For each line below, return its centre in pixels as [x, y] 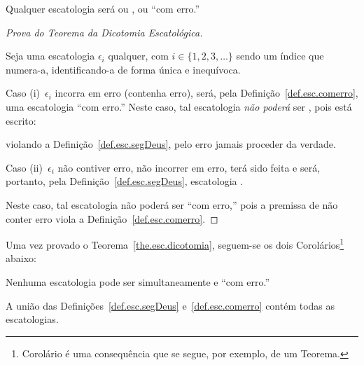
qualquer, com [138, 56]
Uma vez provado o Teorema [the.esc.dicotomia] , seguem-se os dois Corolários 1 [175, 243]
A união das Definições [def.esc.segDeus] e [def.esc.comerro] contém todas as [170, 305]
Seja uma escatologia [50, 56]
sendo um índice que [280, 56]
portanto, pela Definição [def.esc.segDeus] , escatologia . [125, 181]
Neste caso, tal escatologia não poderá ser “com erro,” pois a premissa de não [172, 204]
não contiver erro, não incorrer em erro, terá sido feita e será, [189, 167]
